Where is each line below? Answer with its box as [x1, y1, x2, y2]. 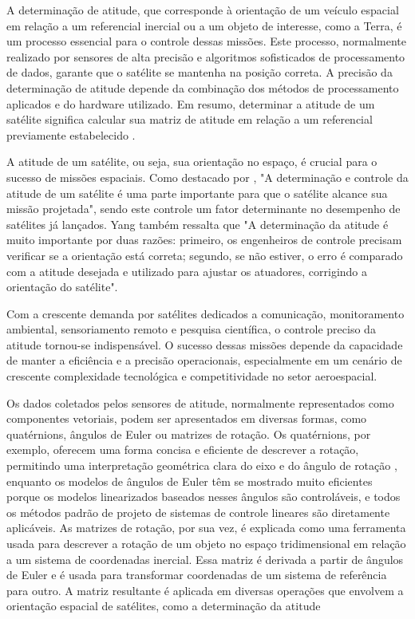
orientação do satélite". [6, 278, 118, 295]
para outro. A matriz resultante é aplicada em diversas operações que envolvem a [6, 582, 404, 598]
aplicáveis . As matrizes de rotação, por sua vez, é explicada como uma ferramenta [6, 519, 406, 536]
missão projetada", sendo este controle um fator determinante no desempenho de [6, 200, 401, 217]
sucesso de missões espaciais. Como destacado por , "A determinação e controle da [6, 168, 409, 185]
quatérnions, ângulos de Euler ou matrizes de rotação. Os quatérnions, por [6, 425, 371, 442]
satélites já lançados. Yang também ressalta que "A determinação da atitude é [6, 215, 389, 232]
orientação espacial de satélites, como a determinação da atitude [6, 597, 321, 614]
